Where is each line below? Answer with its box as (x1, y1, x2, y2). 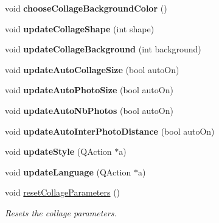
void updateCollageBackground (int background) (5, 43, 201, 55)
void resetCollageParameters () (5, 186, 120, 199)
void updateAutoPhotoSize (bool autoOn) (5, 83, 173, 96)
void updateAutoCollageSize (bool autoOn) (5, 63, 179, 76)
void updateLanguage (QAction (5, 165, 131, 178)
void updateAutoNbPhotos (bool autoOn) (5, 104, 173, 116)
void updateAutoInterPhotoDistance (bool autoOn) (5, 124, 215, 137)
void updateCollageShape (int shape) (5, 22, 155, 35)
